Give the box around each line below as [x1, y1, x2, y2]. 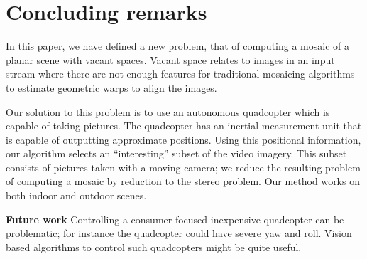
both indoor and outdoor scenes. [6, 188, 147, 203]
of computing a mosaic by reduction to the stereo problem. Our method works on [6, 174, 360, 189]
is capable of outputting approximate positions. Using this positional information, [6, 132, 361, 147]
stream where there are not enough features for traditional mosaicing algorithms [6, 66, 355, 81]
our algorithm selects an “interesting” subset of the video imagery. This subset [6, 146, 347, 161]
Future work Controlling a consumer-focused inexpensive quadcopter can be [6, 211, 344, 226]
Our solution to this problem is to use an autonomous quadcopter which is [6, 104, 330, 119]
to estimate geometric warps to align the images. [6, 80, 217, 95]
